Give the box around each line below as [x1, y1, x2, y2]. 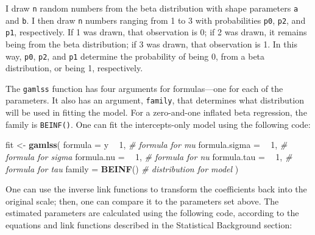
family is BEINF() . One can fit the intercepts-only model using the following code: [5, 118, 311, 130]
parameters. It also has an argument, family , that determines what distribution [5, 94, 304, 107]
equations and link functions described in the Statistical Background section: [5, 218, 292, 231]
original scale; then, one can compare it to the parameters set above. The [5, 194, 279, 207]
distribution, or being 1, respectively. [5, 61, 143, 74]
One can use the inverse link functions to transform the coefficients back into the [5, 183, 307, 195]
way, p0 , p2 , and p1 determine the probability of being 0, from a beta [5, 49, 265, 62]
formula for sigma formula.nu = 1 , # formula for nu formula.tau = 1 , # [5, 150, 292, 163]
